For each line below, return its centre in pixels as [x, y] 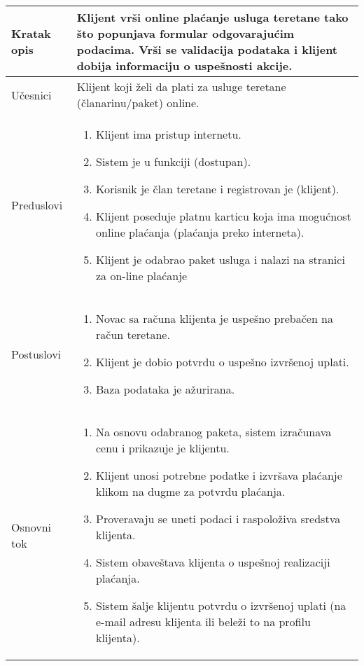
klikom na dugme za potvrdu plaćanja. [191, 491]
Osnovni [31, 527]
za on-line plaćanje [142, 276]
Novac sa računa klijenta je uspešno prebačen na [215, 318]
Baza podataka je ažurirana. [166, 389]
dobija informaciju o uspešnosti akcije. [184, 65]
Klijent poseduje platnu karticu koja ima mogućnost [224, 216]
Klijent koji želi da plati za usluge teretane [181, 86]
